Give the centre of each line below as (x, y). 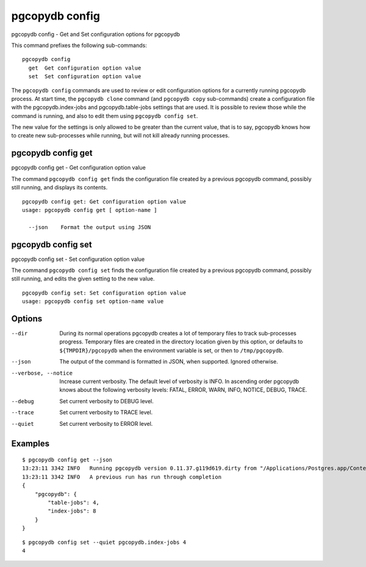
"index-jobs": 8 (72, 511)
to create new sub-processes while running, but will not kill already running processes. (120, 136)
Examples (30, 444)
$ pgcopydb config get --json (67, 460)
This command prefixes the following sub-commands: (79, 45)
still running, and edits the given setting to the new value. (83, 279)
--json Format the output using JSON (90, 227)
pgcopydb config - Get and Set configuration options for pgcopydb (95, 34)
